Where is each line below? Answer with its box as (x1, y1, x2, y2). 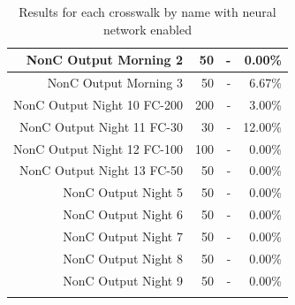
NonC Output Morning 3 (47, 73, 183, 92)
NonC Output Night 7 (63, 226, 183, 245)
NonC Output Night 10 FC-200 (13, 95, 183, 113)
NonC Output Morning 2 (26, 50, 183, 69)
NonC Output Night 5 (63, 183, 183, 202)
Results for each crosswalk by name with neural (19, 3, 276, 20)
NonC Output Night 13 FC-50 (19, 161, 183, 179)
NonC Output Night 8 (63, 248, 183, 267)
